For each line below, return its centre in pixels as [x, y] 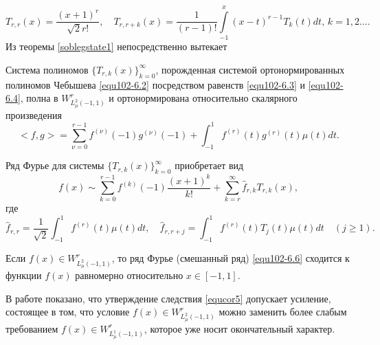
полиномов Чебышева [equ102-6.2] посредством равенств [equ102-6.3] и [155, 84]
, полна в [39, 98]
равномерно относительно [129, 275]
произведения [34, 114]
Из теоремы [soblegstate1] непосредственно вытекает [116, 46]
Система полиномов [47, 69]
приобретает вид [209, 165]
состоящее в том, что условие [68, 312]
